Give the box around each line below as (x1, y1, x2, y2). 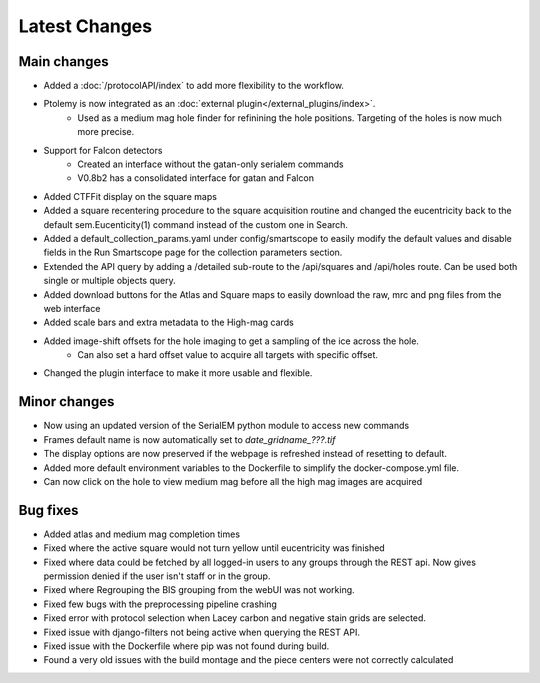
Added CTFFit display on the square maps (43, 190, 217, 202)
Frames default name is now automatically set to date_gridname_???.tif (43, 433, 336, 445)
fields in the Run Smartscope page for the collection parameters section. (43, 246, 343, 259)
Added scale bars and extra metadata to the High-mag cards (43, 316, 294, 329)
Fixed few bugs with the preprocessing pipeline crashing (43, 598, 277, 610)
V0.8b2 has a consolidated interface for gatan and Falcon (77, 172, 315, 184)
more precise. (77, 126, 135, 138)
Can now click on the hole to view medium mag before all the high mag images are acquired (43, 475, 423, 487)
